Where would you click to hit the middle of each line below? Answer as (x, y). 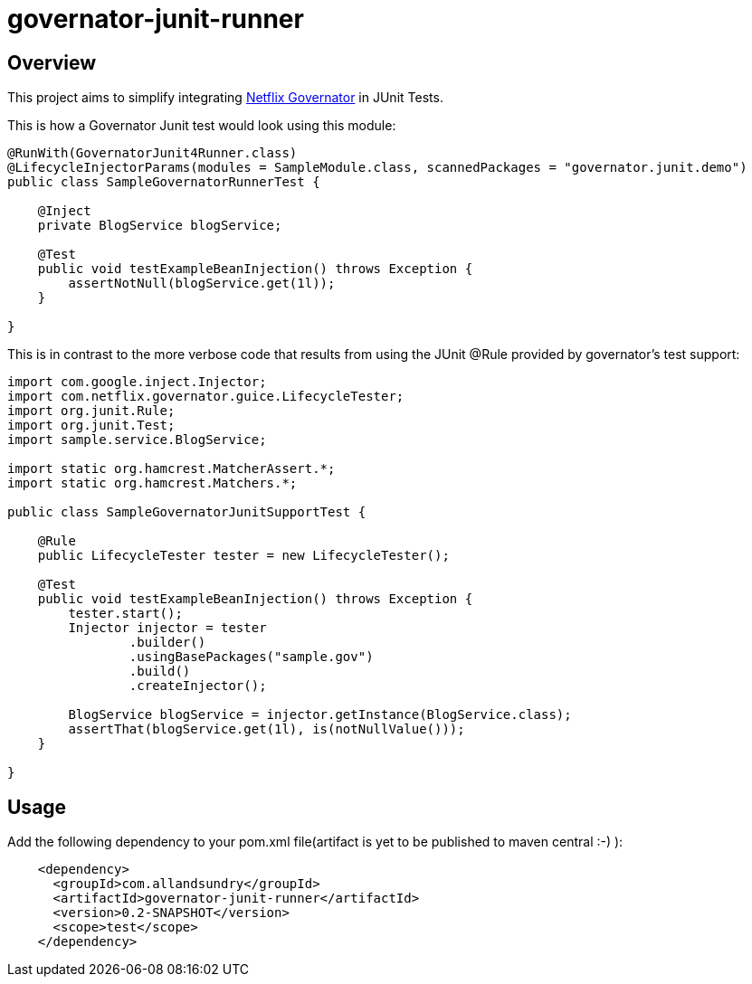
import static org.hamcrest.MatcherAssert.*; (171, 469)
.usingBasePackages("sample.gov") (251, 657)
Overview (52, 62)
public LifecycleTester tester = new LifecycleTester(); (243, 556)
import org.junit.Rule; (91, 411)
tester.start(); (125, 614)
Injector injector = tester (167, 628)
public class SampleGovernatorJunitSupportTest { (187, 512)
